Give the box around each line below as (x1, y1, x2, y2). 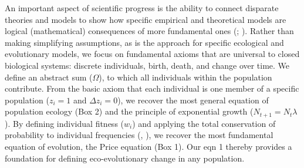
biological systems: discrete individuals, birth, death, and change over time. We (5, 59, 290, 71)
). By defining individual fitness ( (5, 117, 124, 129)
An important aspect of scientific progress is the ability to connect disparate (5, 2, 279, 14)
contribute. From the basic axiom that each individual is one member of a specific (5, 82, 299, 95)
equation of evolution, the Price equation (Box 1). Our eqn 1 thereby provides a (5, 140, 292, 152)
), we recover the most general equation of (117, 93, 269, 106)
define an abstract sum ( (5, 70, 93, 83)
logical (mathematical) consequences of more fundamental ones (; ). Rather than (5, 25, 294, 37)
